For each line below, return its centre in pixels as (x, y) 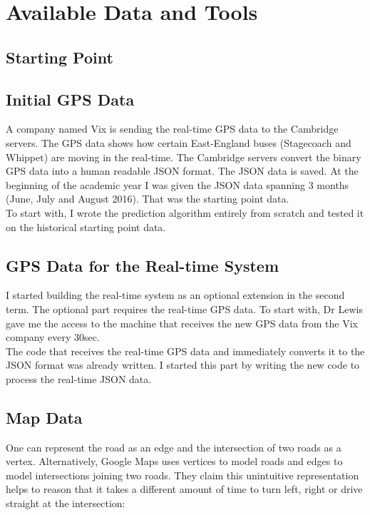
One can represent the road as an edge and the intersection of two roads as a (174, 447)
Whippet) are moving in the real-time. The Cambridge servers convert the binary (184, 157)
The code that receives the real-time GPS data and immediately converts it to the (185, 351)
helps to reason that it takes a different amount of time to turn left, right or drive (184, 489)
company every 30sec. (53, 337)
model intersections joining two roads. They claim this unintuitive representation (183, 475)
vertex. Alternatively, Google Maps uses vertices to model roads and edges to (174, 461)
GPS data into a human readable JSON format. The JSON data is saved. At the (182, 171)
